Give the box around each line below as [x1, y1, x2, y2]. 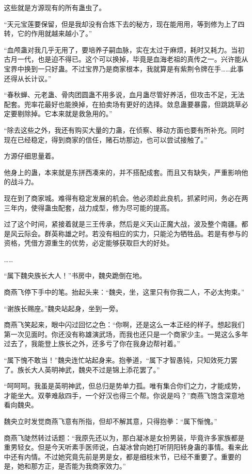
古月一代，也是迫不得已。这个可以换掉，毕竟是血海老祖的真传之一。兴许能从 [4, 54, 248, 64]
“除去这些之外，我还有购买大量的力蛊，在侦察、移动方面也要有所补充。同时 [4, 124, 245, 135]
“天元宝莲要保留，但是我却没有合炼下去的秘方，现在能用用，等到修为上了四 [4, 18, 245, 29]
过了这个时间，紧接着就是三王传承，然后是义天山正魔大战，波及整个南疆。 [4, 219, 241, 229]
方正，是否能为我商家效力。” [37, 461, 126, 471]
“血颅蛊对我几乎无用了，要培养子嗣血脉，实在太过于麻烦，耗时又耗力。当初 [4, 44, 245, 54]
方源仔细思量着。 [4, 151, 58, 161]
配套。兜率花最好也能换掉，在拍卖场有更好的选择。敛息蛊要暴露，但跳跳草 [4, 99, 241, 109]
